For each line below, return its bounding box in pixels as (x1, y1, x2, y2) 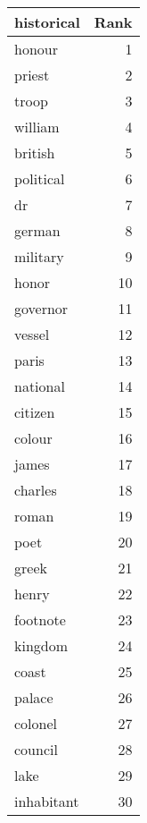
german (14, 220, 61, 241)
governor (14, 298, 69, 318)
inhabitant (14, 791, 79, 811)
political (14, 168, 65, 189)
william (14, 116, 60, 137)
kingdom (14, 635, 69, 656)
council (14, 739, 58, 759)
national (14, 376, 65, 396)
